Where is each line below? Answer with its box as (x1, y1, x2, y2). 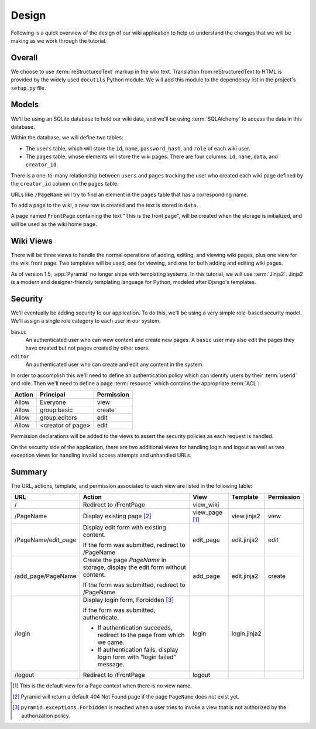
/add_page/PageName (14, 572, 77, 580)
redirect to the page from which (97, 631, 185, 639)
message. (97, 660, 125, 669)
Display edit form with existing (83, 523, 166, 532)
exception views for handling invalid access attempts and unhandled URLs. (11, 451, 192, 459)
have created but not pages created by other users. (25, 344, 150, 351)
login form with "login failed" (97, 653, 177, 661)
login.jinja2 (231, 629, 262, 638)
